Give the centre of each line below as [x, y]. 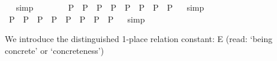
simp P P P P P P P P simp [110, 7]
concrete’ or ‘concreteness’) [55, 50]
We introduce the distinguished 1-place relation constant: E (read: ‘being [139, 39]
